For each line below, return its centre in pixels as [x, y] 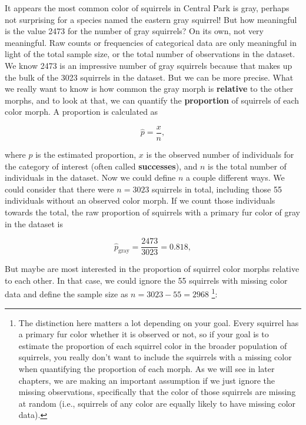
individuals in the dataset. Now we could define [90, 177]
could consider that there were [59, 189]
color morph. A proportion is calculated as [82, 112]
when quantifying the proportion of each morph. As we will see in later [147, 369]
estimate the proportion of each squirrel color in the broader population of [153, 345]
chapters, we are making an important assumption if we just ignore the [147, 380]
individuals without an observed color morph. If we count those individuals [140, 200]
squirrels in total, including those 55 [217, 189]
